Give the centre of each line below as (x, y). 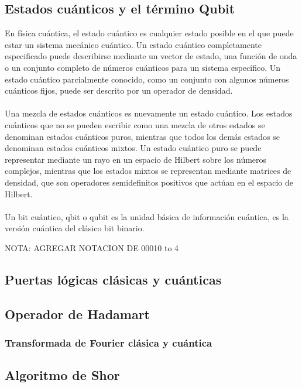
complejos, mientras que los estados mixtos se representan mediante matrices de (148, 171)
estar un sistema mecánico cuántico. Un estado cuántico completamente (133, 44)
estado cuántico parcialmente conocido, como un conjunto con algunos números (147, 79)
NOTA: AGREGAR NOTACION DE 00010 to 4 (92, 247)
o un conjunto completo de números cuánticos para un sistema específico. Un (143, 67)
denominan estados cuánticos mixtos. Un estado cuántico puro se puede (133, 148)
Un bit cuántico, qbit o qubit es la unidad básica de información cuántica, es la (147, 216)
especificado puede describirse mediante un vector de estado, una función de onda (151, 56)
